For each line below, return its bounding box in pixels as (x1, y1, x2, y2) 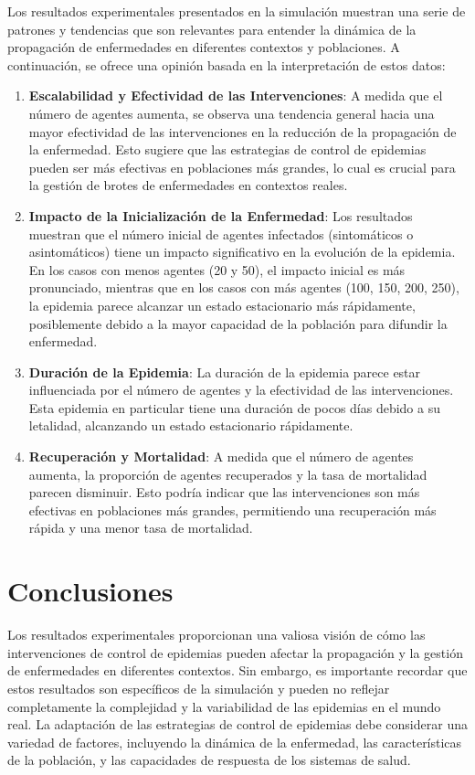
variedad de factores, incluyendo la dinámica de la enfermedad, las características (7, 732, 462, 751)
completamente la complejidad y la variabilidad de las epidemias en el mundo (7, 696, 441, 716)
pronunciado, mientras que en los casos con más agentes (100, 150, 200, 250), (28, 278, 459, 297)
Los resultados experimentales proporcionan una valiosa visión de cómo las (7, 625, 426, 644)
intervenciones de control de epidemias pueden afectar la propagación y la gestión (7, 642, 463, 662)
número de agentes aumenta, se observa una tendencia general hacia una (28, 103, 435, 122)
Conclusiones (7, 572, 174, 610)
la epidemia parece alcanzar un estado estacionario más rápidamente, (28, 295, 416, 314)
